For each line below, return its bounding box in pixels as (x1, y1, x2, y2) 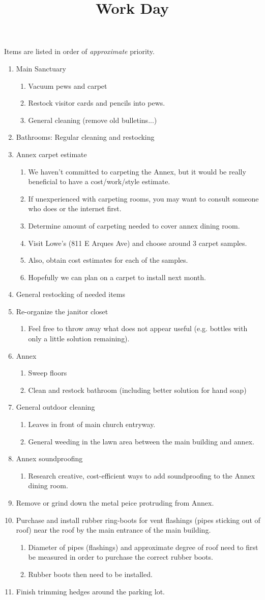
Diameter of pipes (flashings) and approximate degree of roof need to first (28, 541, 258, 552)
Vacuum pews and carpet (28, 80, 107, 91)
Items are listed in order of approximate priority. (4, 46, 155, 57)
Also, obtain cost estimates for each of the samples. (28, 255, 188, 265)
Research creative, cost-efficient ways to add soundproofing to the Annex (28, 470, 255, 481)
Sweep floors (28, 367, 67, 378)
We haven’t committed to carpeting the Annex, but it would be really (28, 166, 246, 177)
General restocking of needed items (16, 289, 125, 299)
